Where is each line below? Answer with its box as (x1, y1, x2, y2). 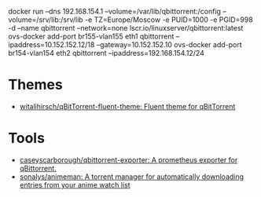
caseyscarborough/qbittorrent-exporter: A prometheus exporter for (19, 155, 238, 164)
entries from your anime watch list (19, 180, 131, 189)
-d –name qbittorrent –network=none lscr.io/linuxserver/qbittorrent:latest (8, 24, 244, 32)
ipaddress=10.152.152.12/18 (8, 40, 95, 49)
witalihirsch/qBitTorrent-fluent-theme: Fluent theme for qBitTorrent (19, 101, 236, 111)
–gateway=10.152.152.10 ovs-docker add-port (96, 40, 242, 49)
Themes (8, 76, 63, 93)
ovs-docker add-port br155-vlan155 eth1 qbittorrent (8, 31, 175, 41)
